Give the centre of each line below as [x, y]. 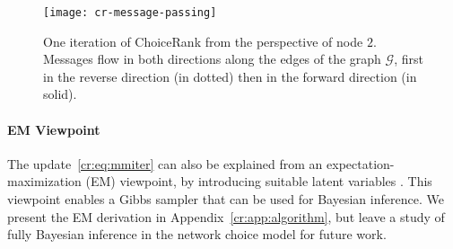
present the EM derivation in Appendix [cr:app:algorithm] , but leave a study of [226, 216]
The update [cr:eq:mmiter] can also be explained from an [165, 163]
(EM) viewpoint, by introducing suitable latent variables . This [259, 181]
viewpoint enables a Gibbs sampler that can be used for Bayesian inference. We [226, 199]
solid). [60, 94]
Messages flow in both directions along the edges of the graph [212, 59]
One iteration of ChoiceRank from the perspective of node [203, 41]
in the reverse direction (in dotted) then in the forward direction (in [230, 76]
